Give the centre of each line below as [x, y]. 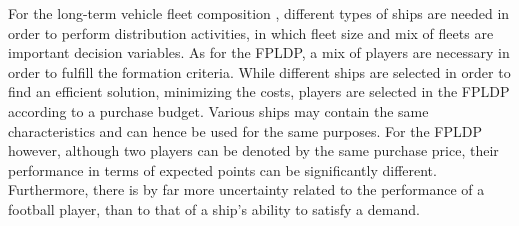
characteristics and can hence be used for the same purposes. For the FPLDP [245, 130]
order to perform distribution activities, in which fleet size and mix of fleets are [251, 32]
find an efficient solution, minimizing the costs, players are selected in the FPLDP [259, 91]
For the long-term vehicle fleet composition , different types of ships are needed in [259, 13]
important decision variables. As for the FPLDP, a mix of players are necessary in [259, 52]
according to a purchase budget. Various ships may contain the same [218, 110]
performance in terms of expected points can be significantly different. [222, 169]
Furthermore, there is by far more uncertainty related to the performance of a [246, 189]
